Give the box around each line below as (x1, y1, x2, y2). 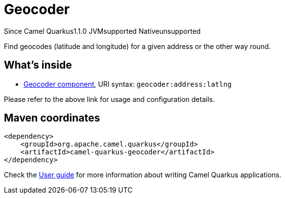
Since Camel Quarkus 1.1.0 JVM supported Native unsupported (4, 26, 201, 35)
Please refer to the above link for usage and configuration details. (4, 95, 215, 103)
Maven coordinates (4, 112, 100, 124)
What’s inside (4, 59, 72, 72)
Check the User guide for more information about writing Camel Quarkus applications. (4, 171, 282, 179)
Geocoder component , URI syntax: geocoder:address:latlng (24, 79, 232, 88)
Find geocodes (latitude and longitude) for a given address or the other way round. (4, 42, 271, 50)
